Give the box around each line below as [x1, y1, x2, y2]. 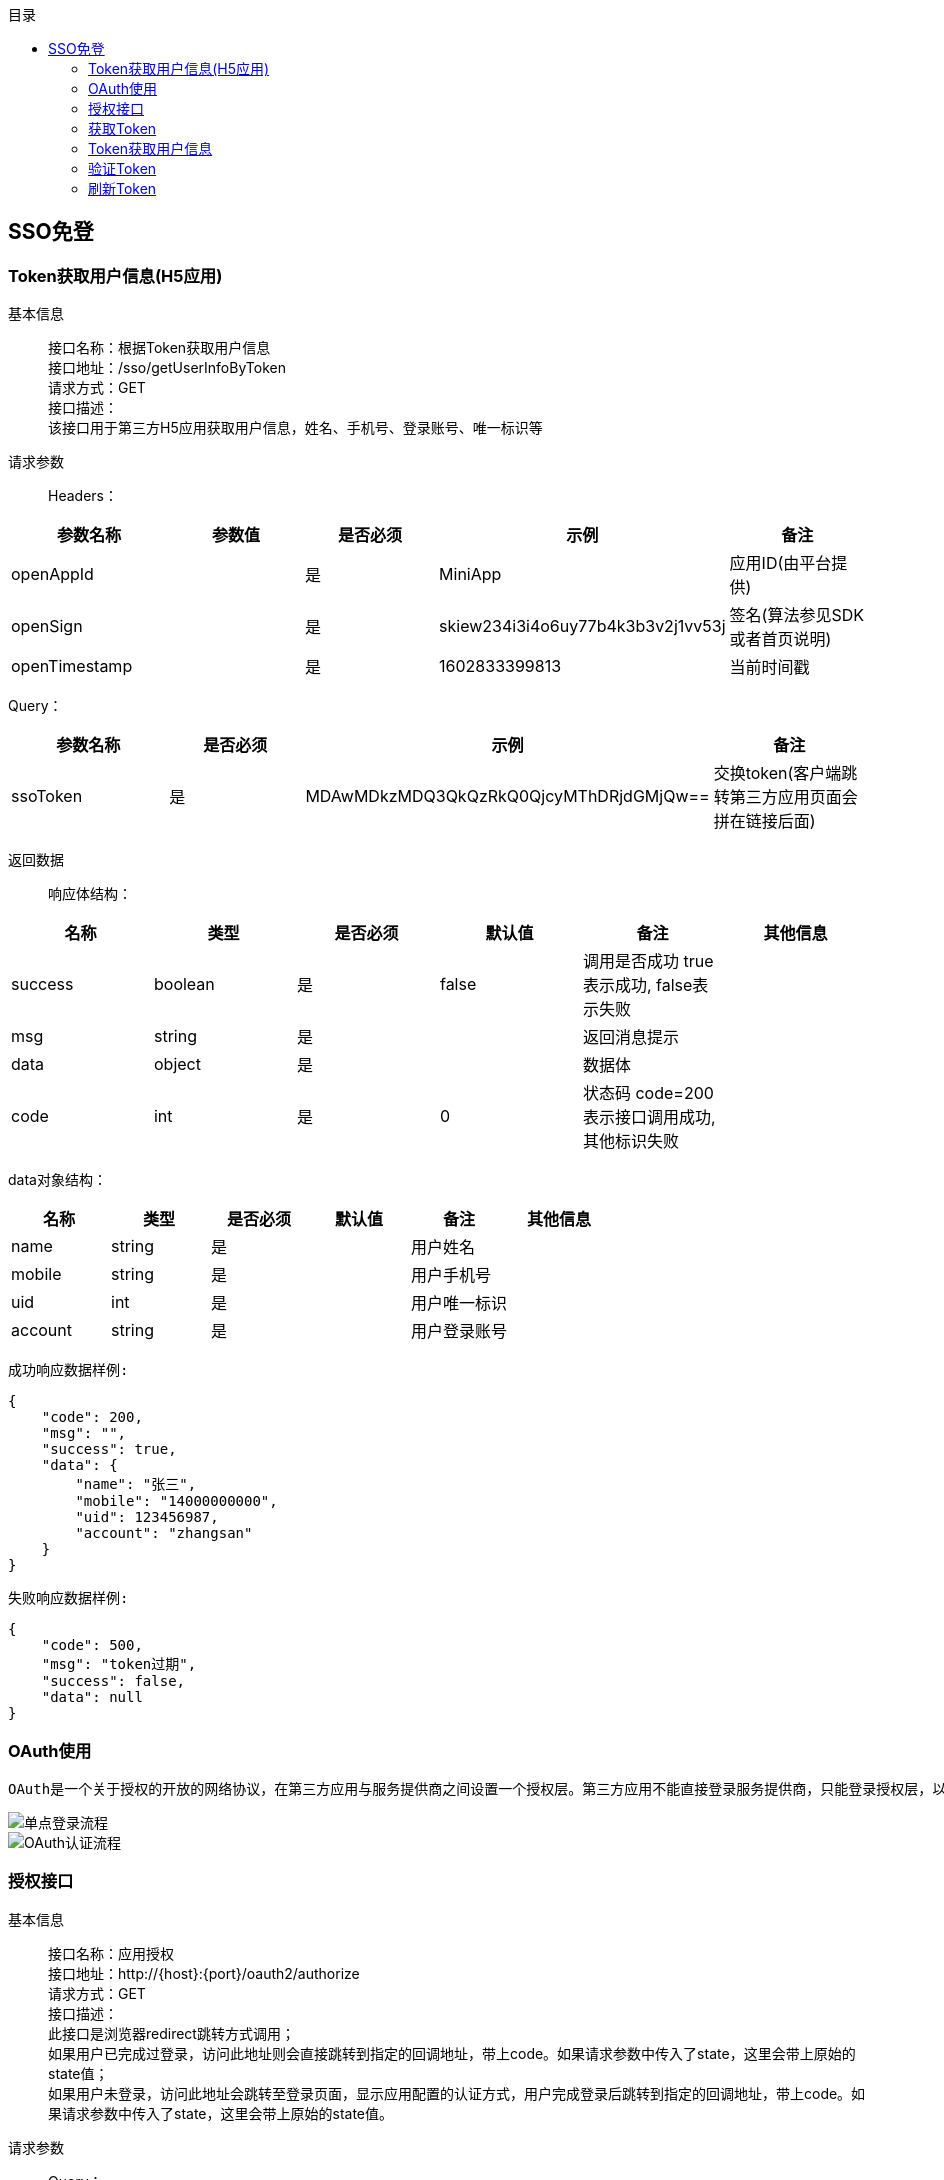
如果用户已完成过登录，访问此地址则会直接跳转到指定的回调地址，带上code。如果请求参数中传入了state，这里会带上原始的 [48, 2044, 856, 2062]
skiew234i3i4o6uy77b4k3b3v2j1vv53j [439, 616, 726, 637]
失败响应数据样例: [8, 1590, 129, 1607]
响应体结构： [48, 885, 132, 903]
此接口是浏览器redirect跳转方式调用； [48, 2024, 295, 2042]
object [153, 1054, 201, 1075]
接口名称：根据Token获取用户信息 [48, 339, 271, 357]
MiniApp [439, 564, 502, 585]
